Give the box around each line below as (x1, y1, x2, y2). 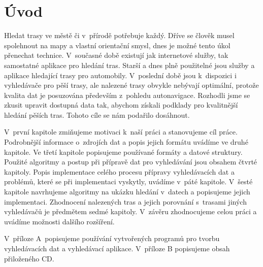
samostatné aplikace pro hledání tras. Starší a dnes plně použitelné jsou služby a (4, 59, 255, 70)
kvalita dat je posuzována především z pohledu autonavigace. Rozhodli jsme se (4, 89, 250, 100)
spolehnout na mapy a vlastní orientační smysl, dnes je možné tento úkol (4, 40, 231, 50)
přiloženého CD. (4, 253, 54, 263)
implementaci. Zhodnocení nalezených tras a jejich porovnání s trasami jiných (4, 196, 247, 207)
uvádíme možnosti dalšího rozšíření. (4, 216, 115, 226)
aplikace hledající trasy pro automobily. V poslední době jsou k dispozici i (4, 70, 237, 80)
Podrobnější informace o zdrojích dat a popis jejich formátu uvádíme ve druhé (4, 137, 248, 147)
